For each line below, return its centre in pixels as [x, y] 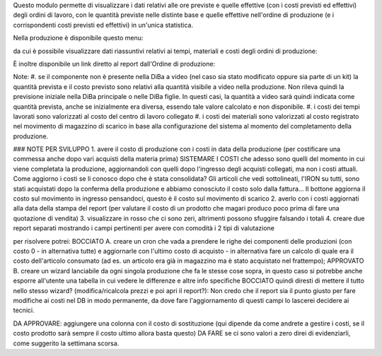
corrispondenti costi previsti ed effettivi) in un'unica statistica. [103, 25]
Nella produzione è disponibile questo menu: [78, 38]
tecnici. [24, 310]
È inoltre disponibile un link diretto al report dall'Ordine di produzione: [114, 64]
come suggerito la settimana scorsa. [66, 343]
